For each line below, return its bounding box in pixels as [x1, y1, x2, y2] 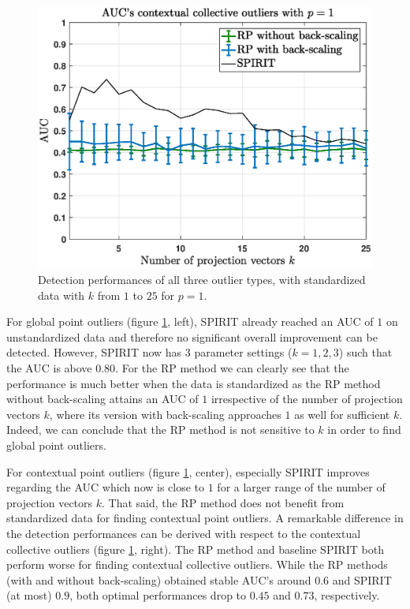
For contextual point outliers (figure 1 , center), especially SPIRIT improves [6, 463, 370, 480]
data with [38, 286, 85, 303]
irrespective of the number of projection [211, 390, 403, 407]
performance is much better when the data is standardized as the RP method [6, 375, 381, 391]
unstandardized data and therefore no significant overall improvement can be [6, 328, 378, 345]
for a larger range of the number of [217, 479, 386, 495]
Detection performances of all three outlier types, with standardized [38, 271, 366, 288]
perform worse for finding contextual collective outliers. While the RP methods [6, 556, 388, 573]
